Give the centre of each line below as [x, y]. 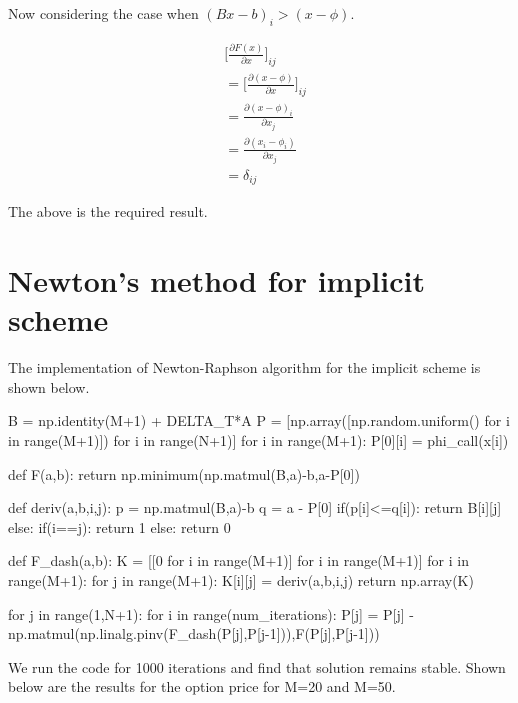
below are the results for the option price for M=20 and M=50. [202, 686]
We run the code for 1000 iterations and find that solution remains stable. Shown [257, 666]
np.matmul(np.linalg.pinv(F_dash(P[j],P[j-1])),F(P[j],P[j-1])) [194, 633]
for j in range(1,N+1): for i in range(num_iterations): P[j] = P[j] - [211, 613]
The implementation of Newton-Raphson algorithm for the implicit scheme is [244, 367]
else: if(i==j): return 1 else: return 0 [119, 526]
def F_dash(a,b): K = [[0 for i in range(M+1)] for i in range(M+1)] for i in [238, 560]
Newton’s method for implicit [216, 280]
